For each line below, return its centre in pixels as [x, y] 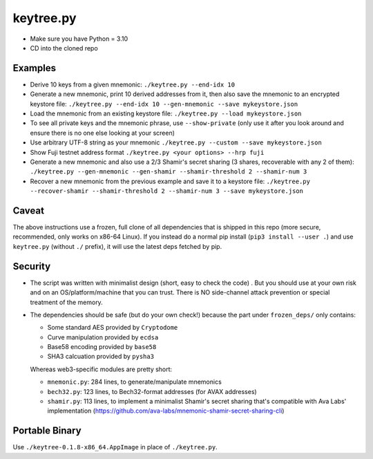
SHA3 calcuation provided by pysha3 [101, 357]
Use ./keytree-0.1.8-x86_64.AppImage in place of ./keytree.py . [115, 447]
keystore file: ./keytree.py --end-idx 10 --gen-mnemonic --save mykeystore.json [164, 104]
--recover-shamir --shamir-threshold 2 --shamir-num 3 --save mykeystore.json [167, 191]
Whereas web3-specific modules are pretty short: [101, 369]
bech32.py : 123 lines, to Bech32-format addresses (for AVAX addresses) [152, 391]
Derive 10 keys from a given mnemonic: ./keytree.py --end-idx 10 [132, 84]
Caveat [29, 210]
